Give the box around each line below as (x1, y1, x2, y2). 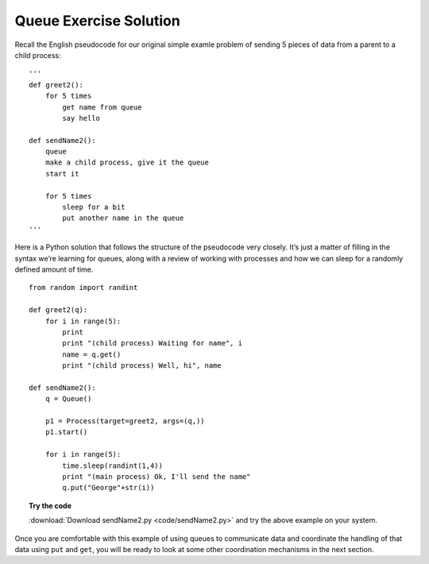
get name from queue (62, 102, 142, 111)
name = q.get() (62, 350, 122, 359)
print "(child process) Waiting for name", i (62, 338, 242, 348)
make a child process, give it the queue (44, 158, 210, 167)
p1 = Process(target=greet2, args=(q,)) (44, 417, 206, 426)
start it (44, 169, 79, 178)
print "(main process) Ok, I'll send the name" (62, 473, 251, 481)
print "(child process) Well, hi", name (62, 361, 222, 370)
